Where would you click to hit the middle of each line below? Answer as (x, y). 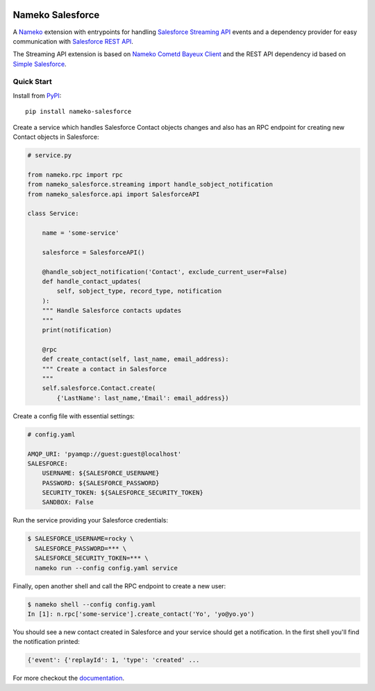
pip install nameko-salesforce (78, 112)
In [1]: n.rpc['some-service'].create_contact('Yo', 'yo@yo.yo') (141, 614)
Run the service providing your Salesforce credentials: (91, 520)
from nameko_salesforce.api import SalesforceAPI (114, 194)
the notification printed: (46, 642)
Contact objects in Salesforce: (56, 137)
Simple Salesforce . (40, 64)
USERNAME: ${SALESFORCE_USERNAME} (101, 473)
